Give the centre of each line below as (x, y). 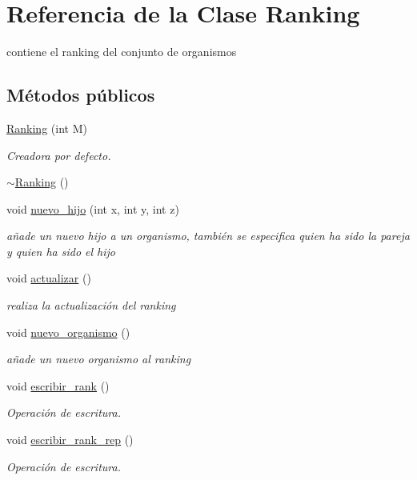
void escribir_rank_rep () (70, 440)
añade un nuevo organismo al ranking (99, 359)
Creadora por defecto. (59, 155)
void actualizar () (49, 278)
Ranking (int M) (47, 128)
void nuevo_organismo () (68, 332)
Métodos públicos (81, 95)
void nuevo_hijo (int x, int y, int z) (93, 208)
